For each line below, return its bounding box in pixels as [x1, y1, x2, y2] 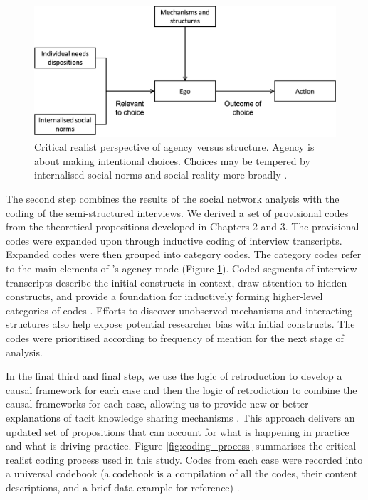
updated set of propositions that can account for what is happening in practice [6, 424, 349, 439]
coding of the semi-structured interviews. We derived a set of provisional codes [6, 205, 349, 220]
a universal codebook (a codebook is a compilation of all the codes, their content [6, 466, 358, 481]
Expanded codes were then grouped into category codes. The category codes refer [6, 247, 362, 262]
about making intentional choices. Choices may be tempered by [34, 153, 310, 168]
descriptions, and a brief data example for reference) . [6, 479, 240, 494]
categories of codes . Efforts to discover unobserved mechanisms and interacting [6, 302, 352, 317]
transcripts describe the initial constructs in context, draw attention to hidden [6, 275, 347, 289]
